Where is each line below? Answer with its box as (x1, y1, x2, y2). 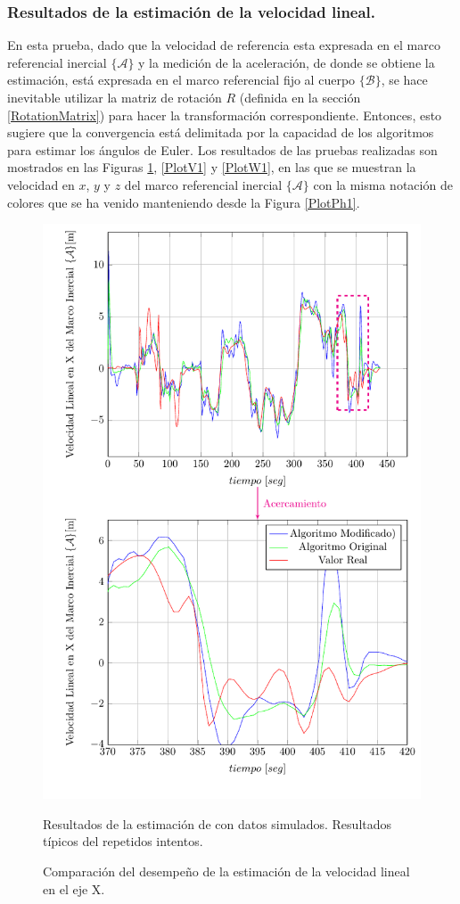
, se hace (381, 70, 428, 89)
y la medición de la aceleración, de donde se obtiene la (138, 53, 435, 71)
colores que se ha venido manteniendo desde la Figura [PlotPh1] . (7, 193, 360, 211)
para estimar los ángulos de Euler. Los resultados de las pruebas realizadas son (7, 140, 438, 159)
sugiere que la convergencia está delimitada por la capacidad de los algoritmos (7, 123, 434, 142)
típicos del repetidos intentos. (43, 832, 203, 851)
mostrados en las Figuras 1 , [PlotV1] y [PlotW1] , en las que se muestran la (7, 158, 416, 177)
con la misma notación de (313, 175, 453, 193)
